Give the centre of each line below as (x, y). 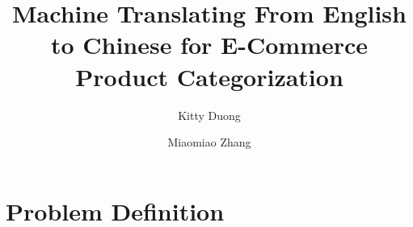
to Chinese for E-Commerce (209, 45)
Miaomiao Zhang (209, 142)
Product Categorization (209, 76)
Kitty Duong (209, 115)
